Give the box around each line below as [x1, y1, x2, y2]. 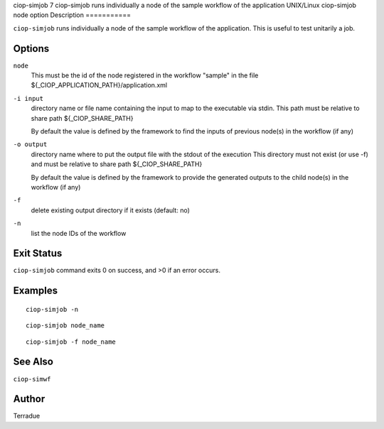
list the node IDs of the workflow [31, 229, 127, 237]
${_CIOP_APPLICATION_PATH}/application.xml [31, 81, 167, 89]
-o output [13, 141, 48, 148]
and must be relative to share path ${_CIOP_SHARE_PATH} [31, 160, 203, 168]
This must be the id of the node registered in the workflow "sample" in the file [31, 71, 259, 80]
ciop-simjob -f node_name [26, 337, 117, 346]
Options [13, 43, 50, 55]
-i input [13, 94, 44, 102]
